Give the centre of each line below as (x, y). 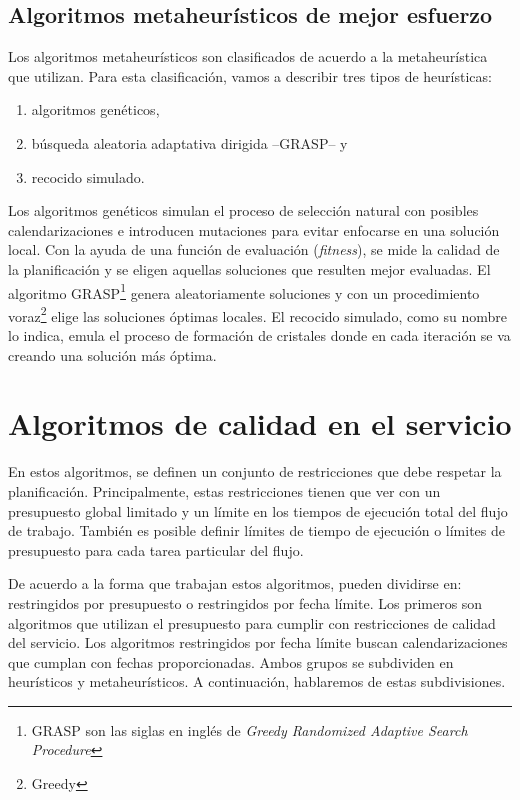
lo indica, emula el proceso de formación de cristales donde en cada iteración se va (259, 335)
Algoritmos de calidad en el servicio (260, 423)
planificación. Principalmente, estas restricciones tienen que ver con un (224, 490)
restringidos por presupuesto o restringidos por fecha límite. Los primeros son (245, 602)
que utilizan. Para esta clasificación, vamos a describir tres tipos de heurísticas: (250, 75)
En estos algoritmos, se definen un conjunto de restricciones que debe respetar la (255, 471)
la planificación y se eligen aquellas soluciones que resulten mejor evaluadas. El (249, 268)
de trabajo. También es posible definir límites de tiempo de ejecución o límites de (256, 530)
